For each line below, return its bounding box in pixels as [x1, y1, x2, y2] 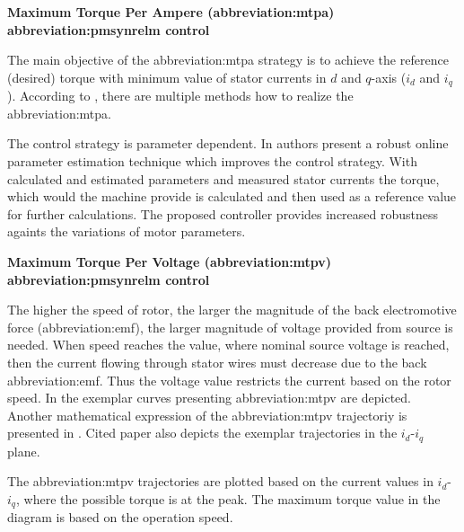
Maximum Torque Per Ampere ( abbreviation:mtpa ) [7, 3, 335, 21]
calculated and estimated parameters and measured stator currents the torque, [7, 169, 440, 188]
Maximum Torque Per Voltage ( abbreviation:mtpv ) [7, 252, 332, 270]
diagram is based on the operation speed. [7, 508, 233, 527]
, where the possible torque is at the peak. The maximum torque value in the [16, 489, 441, 508]
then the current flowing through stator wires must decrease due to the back [7, 352, 427, 371]
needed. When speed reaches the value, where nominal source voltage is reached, [7, 335, 450, 354]
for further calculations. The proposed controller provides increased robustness [7, 204, 439, 223]
